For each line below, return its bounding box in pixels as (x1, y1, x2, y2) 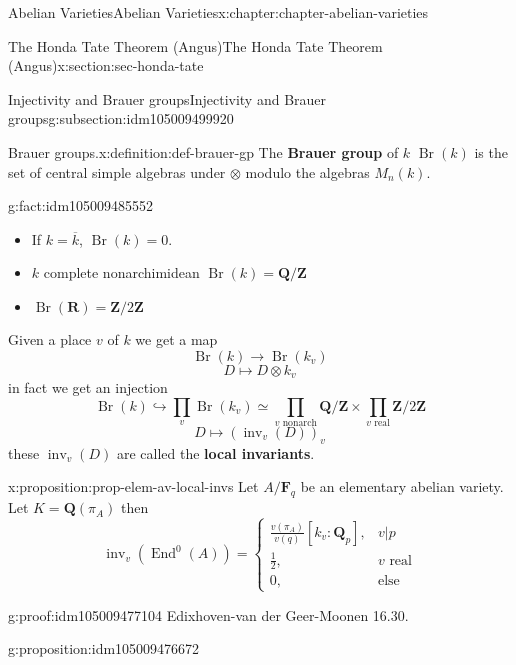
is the (474, 141, 508, 162)
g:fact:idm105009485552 (8, 195, 154, 216)
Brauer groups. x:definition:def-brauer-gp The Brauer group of (8, 141, 399, 162)
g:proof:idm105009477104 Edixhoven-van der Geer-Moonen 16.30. (8, 604, 409, 625)
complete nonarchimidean (43, 262, 200, 283)
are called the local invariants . (116, 442, 315, 463)
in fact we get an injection (8, 376, 168, 397)
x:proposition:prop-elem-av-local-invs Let (8, 476, 259, 497)
